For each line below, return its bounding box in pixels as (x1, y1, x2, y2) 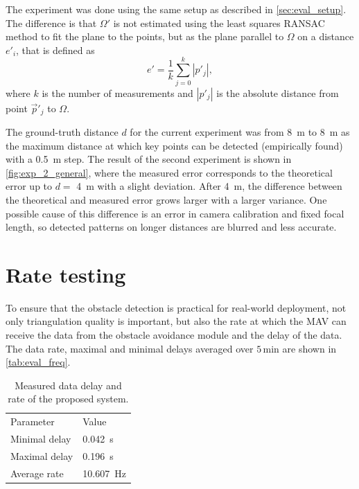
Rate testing (6, 260, 126, 288)
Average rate (10, 465, 64, 480)
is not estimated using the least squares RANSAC (113, 15, 325, 30)
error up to (6, 179, 53, 193)
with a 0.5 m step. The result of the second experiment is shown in (6, 152, 292, 166)
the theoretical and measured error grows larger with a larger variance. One (6, 192, 327, 206)
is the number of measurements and (42, 85, 193, 100)
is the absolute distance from (216, 85, 339, 100)
